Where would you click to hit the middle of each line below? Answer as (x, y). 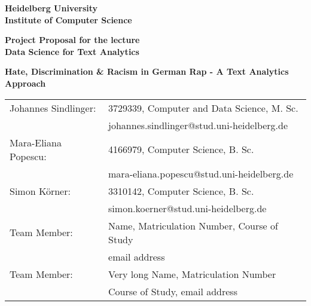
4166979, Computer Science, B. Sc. (181, 149)
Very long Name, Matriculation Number (192, 274)
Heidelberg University (51, 8)
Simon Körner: (40, 191)
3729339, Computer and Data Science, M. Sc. (203, 108)
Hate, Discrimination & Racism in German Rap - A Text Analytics (147, 71)
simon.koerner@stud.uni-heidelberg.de (187, 208)
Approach (25, 83)
